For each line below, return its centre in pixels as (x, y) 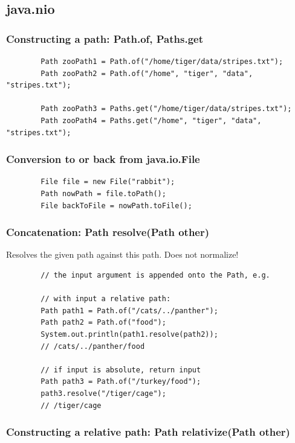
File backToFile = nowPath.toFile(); (116, 206)
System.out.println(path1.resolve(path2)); (129, 334)
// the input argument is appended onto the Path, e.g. (155, 275)
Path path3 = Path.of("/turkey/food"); (121, 382)
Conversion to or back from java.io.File (103, 159)
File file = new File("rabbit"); (108, 182)
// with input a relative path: (106, 299)
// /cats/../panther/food (93, 346)
